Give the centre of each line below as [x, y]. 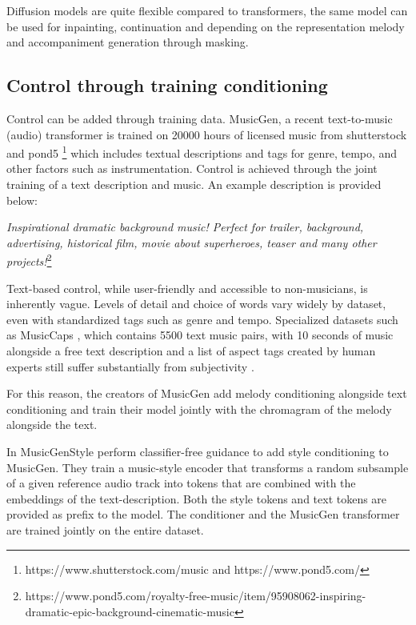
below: [22, 200]
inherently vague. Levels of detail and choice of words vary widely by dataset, [196, 304]
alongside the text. [52, 425]
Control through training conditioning [167, 85]
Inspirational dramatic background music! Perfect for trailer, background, [185, 227]
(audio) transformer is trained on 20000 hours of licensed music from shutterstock [207, 134]
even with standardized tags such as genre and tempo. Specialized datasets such [202, 319]
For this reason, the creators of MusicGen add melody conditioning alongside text [207, 393]
